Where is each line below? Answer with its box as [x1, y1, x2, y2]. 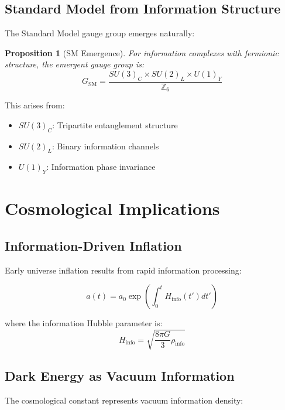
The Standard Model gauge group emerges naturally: [5, 27, 195, 39]
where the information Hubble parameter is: [5, 317, 163, 329]
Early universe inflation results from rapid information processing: [5, 264, 242, 276]
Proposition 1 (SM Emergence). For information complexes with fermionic [5, 46, 279, 59]
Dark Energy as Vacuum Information [5, 366, 235, 384]
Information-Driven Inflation [5, 237, 182, 255]
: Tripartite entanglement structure [52, 118, 178, 131]
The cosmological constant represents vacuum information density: [5, 394, 243, 406]
